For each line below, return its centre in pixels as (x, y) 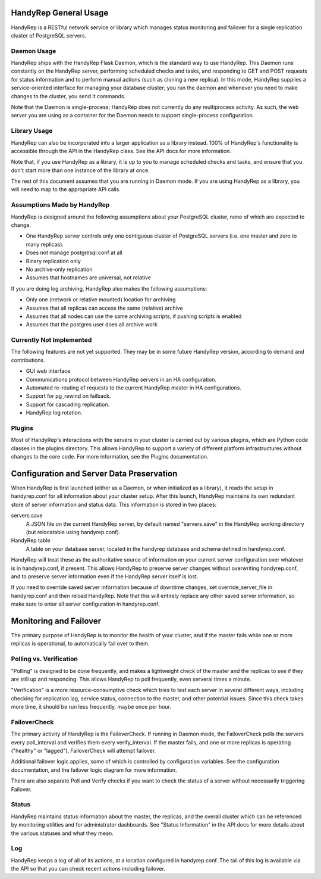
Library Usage (32, 131)
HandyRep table (31, 540)
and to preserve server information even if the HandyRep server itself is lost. (105, 576)
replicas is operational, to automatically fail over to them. (80, 644)
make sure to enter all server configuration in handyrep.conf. (85, 604)
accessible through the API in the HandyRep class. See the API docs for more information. (121, 151)
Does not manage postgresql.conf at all (74, 253)
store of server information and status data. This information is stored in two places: (114, 504)
